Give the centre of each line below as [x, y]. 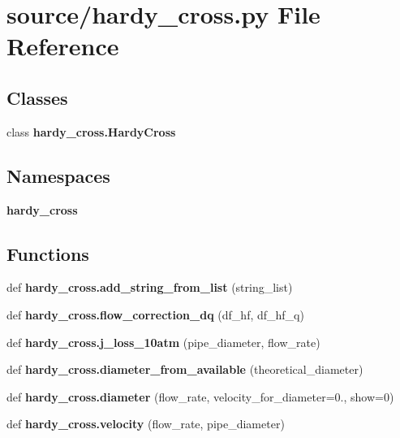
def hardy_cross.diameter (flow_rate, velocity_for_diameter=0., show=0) [200, 396]
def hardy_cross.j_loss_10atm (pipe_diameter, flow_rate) [163, 342]
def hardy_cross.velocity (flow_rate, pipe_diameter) [146, 424]
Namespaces [58, 175]
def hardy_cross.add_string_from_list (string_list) [150, 287]
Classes [37, 97]
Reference [63, 46]
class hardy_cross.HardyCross [91, 131]
